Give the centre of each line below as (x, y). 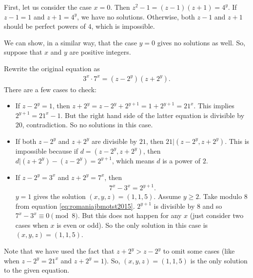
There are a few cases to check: (50, 89)
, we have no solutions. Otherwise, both (136, 16)
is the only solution (219, 260)
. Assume (167, 196)
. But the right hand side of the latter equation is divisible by (153, 115)
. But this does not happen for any (130, 215)
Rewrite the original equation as (52, 68)
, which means (133, 160)
